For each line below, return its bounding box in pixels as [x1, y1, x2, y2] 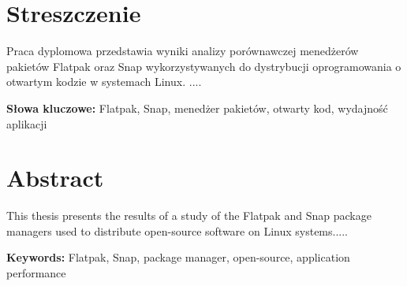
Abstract [6, 162, 104, 194]
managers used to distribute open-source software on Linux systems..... [6, 222, 349, 239]
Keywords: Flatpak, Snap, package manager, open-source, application [6, 249, 350, 266]
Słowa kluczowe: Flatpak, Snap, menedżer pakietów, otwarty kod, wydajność [6, 99, 388, 116]
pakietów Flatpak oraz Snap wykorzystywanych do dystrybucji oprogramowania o [6, 58, 401, 74]
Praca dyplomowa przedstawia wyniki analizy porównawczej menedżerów [6, 43, 359, 59]
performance [6, 265, 66, 280]
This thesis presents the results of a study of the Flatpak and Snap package [6, 207, 372, 224]
